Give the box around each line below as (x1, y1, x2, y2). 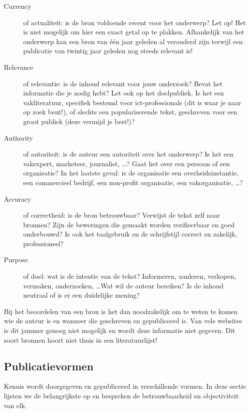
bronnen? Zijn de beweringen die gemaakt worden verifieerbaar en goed (23, 219, 235, 229)
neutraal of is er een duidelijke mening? (23, 290, 140, 300)
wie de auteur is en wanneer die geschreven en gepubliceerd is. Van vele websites (4, 316, 242, 326)
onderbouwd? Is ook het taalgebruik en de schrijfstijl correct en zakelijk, (23, 229, 237, 239)
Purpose (4, 254, 28, 265)
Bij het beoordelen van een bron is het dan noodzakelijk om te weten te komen (4, 306, 238, 316)
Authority (4, 132, 33, 143)
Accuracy (4, 193, 31, 204)
